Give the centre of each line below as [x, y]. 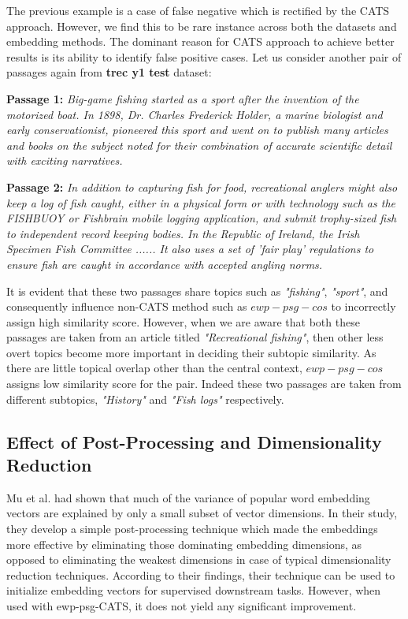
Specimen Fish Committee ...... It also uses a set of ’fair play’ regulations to [190, 249]
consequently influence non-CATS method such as [127, 306]
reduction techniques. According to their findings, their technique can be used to [201, 574]
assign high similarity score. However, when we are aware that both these [183, 321]
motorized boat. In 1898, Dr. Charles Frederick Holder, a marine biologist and [195, 114]
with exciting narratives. [65, 160]
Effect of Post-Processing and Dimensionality [194, 441]
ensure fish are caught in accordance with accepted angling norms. [165, 264]
